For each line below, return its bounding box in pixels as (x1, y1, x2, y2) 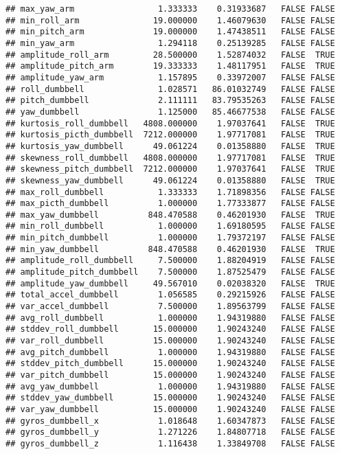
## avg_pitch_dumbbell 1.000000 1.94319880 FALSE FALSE (5, 347, 335, 357)
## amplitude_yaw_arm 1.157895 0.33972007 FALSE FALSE (5, 72, 335, 82)
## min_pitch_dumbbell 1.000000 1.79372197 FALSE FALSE (5, 233, 335, 243)
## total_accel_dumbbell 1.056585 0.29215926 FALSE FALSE (5, 290, 335, 300)
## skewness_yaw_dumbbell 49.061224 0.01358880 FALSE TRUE (5, 175, 335, 185)
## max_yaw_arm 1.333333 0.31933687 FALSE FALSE (5, 4, 335, 14)
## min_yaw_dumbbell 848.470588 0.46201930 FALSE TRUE (5, 244, 335, 254)
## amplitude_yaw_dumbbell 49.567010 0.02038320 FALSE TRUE (5, 278, 335, 288)
